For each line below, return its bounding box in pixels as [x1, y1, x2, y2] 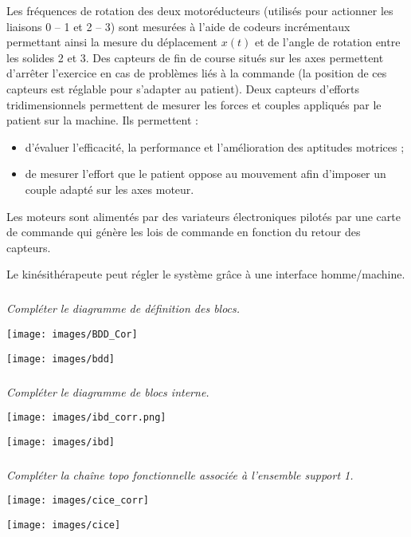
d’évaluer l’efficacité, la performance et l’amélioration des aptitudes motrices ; [25, 138, 405, 155]
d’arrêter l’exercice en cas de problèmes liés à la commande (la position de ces [6, 65, 387, 81]
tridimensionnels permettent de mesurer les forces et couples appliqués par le [6, 96, 382, 113]
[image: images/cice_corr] [6, 495, 149, 507]
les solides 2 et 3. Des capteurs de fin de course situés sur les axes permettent [6, 49, 384, 65]
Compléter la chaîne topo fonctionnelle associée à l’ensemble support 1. [6, 466, 354, 483]
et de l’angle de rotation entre [254, 34, 401, 50]
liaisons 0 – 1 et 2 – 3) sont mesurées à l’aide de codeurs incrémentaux [6, 18, 350, 34]
